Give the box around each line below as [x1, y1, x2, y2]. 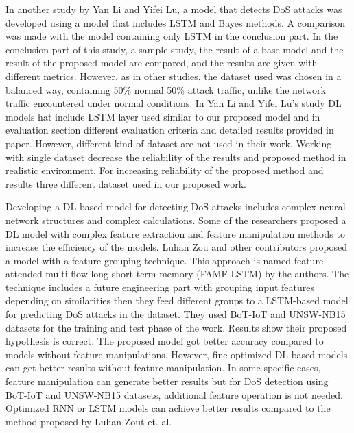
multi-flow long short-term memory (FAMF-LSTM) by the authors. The [45, 267, 349, 281]
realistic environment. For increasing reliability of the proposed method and [5, 163, 324, 177]
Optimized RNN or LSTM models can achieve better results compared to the [5, 401, 331, 415]
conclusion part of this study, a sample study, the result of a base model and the [5, 42, 344, 56]
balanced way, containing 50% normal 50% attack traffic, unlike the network [5, 82, 326, 97]
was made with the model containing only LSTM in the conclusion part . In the [5, 29, 338, 43]
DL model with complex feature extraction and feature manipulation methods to [5, 226, 345, 240]
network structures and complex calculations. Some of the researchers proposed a [5, 212, 346, 227]
